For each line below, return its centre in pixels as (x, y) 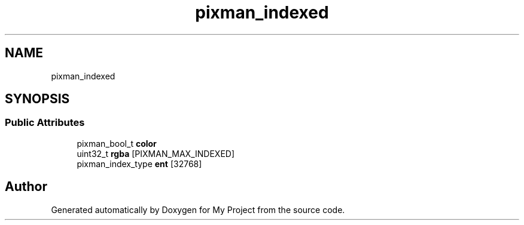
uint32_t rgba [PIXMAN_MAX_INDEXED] (156, 153)
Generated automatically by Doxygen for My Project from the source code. (198, 209)
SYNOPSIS (37, 99)
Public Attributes (45, 123)
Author (26, 187)
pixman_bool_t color (117, 143)
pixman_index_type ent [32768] (139, 164)
